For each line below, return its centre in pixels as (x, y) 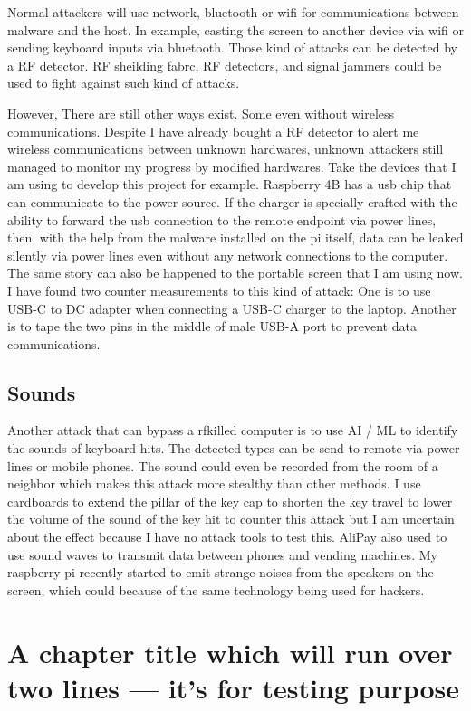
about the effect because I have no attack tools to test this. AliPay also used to (227, 537)
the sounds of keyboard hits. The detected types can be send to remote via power (234, 448)
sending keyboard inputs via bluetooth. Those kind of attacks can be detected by (232, 47)
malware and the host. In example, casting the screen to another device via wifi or (235, 29)
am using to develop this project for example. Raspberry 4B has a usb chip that (230, 184)
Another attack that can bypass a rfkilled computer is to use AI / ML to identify (233, 430)
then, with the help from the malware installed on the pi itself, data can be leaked (235, 237)
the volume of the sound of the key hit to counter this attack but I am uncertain (231, 519)
